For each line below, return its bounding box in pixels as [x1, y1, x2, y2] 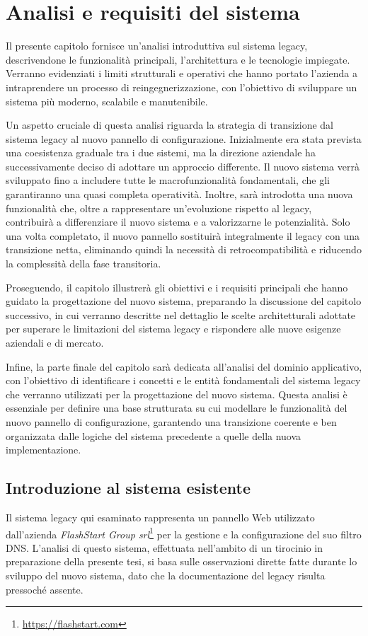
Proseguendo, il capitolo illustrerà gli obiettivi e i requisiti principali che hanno [6, 279, 348, 294]
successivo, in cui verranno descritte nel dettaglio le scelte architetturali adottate [6, 307, 356, 322]
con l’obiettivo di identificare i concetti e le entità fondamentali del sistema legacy [6, 373, 361, 388]
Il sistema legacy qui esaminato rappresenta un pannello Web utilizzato [6, 509, 315, 524]
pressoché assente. [6, 582, 84, 596]
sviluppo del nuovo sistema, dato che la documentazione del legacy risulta [6, 567, 326, 582]
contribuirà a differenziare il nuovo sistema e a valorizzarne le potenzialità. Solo [6, 214, 350, 229]
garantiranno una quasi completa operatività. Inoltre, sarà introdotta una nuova [6, 187, 353, 202]
